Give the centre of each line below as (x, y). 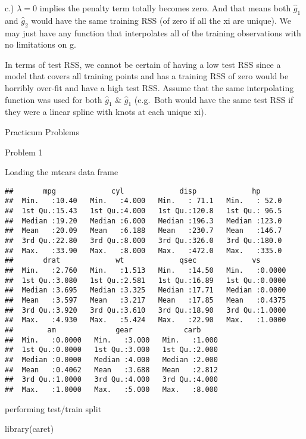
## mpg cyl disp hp (133, 191)
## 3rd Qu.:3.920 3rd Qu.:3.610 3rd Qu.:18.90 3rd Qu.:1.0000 (146, 310)
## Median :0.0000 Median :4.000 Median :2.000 (111, 359)
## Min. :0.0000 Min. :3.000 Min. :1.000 (111, 340)
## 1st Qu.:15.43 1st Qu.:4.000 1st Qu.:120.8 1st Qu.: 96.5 (143, 211)
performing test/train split (53, 408)
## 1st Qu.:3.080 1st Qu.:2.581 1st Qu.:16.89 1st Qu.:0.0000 (146, 280)
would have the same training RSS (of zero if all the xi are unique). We (161, 20)
